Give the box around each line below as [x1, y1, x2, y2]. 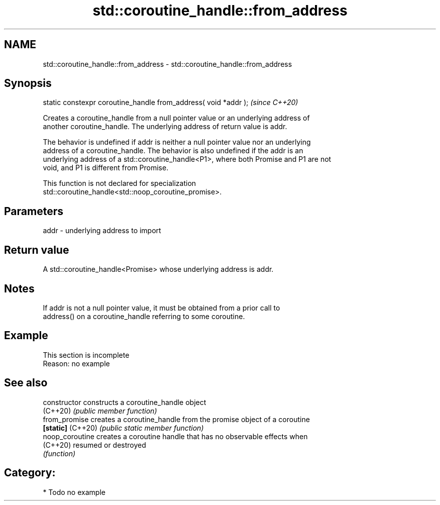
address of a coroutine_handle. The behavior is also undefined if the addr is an [43, 146, 303, 155]
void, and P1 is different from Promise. [43, 163, 169, 172]
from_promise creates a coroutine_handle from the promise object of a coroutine [43, 415, 310, 424]
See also [4, 376, 48, 389]
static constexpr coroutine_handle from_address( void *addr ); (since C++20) [43, 98, 298, 107]
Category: [4, 466, 56, 479]
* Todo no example [43, 487, 105, 496]
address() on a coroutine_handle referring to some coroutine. [43, 312, 245, 321]
